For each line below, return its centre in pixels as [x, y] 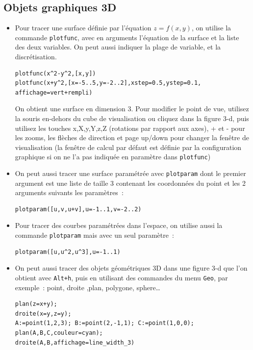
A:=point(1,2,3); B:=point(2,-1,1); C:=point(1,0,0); [104, 323]
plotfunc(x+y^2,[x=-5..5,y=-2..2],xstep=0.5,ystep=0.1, [108, 83]
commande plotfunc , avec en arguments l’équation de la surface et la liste [127, 37]
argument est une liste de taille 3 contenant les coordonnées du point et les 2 [130, 183]
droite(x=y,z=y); [43, 313]
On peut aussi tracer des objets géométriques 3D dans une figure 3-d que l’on [131, 268]
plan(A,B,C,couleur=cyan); [59, 333]
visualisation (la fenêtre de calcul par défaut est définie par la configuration [128, 147]
